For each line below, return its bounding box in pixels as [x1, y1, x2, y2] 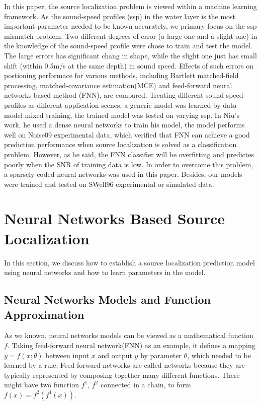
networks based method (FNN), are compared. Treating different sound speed [4, 90, 243, 100]
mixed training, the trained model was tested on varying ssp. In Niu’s [25, 109, 239, 120]
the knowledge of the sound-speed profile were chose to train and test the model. [4, 40, 252, 51]
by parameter [140, 350, 182, 360]
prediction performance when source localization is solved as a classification [4, 139, 237, 150]
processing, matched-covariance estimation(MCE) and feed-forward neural [4, 80, 232, 90]
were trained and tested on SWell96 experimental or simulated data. [4, 178, 214, 189]
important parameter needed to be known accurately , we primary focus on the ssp [4, 21, 257, 31]
